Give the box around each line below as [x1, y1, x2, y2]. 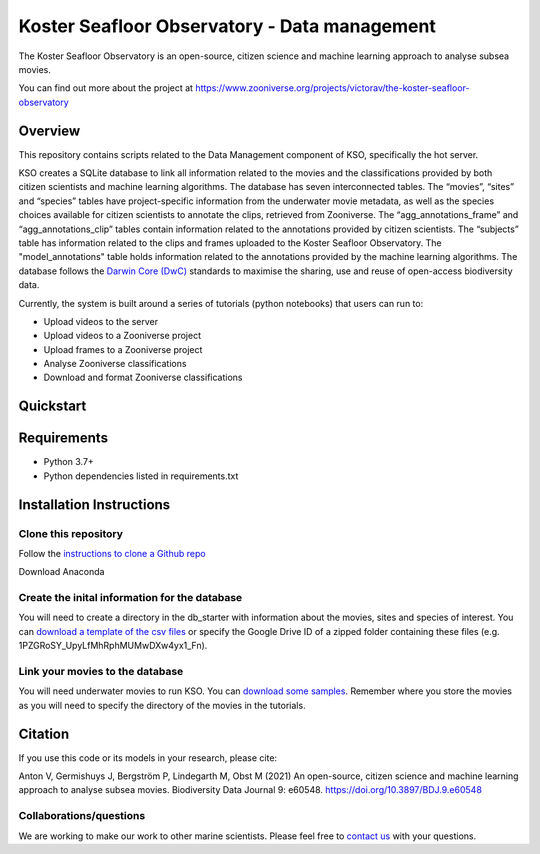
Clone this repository [18, 526, 124, 540]
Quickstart [18, 398, 87, 415]
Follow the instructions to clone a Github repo [18, 547, 206, 559]
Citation [18, 725, 70, 742]
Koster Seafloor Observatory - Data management [18, 15, 437, 37]
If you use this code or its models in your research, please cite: [18, 751, 278, 764]
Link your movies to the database [18, 665, 184, 679]
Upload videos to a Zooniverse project [43, 330, 202, 342]
